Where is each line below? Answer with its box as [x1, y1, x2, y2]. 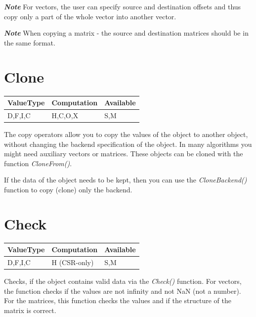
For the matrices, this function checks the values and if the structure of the [4, 295, 231, 306]
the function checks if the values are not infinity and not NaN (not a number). [4, 285, 241, 296]
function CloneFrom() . [4, 158, 72, 168]
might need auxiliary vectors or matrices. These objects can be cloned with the [4, 148, 243, 159]
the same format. [4, 37, 55, 47]
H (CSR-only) [51, 257, 94, 267]
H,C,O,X [51, 110, 79, 120]
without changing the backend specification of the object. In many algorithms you [4, 138, 252, 149]
